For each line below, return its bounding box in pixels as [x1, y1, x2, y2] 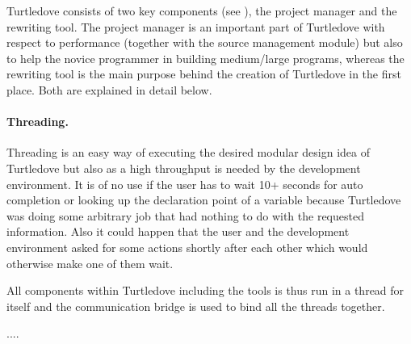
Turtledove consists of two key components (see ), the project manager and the [6, 2, 397, 19]
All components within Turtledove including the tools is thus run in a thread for [6, 282, 405, 299]
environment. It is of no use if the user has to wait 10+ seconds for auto [6, 175, 363, 192]
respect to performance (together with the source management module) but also [6, 34, 403, 51]
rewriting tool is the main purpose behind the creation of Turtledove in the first [6, 65, 401, 82]
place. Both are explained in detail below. [6, 81, 212, 98]
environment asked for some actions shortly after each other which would [6, 238, 368, 255]
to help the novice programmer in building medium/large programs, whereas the [6, 49, 405, 66]
